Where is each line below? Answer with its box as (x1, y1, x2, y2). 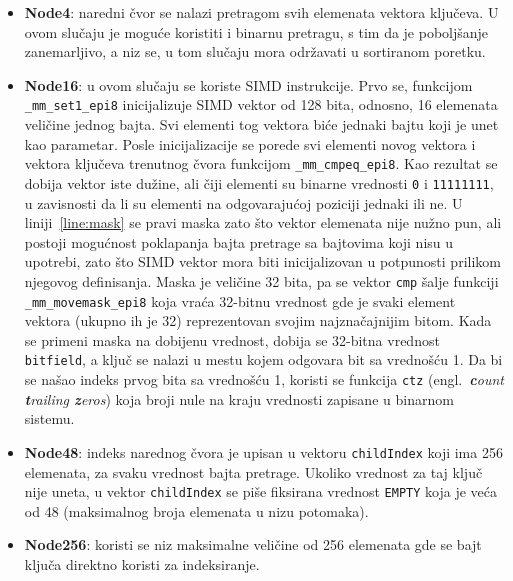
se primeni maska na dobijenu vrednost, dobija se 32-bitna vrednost (24, 329, 440, 350)
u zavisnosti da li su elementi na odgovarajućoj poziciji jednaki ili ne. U (24, 192, 463, 213)
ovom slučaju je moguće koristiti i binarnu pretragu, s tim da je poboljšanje (24, 21, 489, 42)
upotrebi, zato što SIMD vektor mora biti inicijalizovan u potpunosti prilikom (24, 251, 501, 272)
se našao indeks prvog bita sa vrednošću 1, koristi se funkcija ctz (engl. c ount (24, 369, 504, 390)
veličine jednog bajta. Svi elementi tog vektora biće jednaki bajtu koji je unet (24, 114, 499, 135)
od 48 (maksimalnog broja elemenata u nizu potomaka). (24, 500, 369, 521)
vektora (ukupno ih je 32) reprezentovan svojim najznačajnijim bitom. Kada (24, 310, 492, 331)
